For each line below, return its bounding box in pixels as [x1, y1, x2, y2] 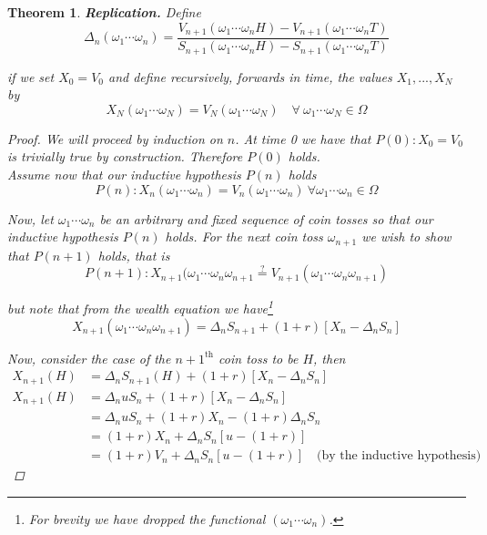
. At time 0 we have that [235, 129, 371, 148]
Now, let [7, 209, 54, 228]
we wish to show [361, 227, 451, 246]
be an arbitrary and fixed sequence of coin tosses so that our [99, 209, 433, 228]
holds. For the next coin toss [165, 227, 323, 246]
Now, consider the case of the [7, 348, 171, 367]
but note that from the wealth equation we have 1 [7, 296, 274, 318]
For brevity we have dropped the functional [28, 509, 266, 528]
